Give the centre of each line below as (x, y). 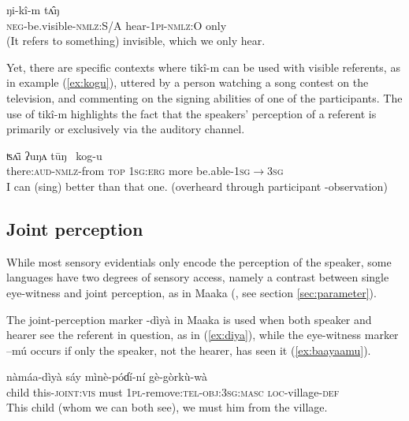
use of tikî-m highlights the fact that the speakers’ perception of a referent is (191, 113)
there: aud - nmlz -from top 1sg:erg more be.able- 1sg (128, 171)
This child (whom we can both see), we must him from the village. (167, 407)
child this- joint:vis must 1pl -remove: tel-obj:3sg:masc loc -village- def (173, 391)
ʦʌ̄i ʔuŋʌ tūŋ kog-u (54, 155)
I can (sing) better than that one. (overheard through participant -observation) (197, 186)
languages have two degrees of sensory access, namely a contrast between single (198, 277)
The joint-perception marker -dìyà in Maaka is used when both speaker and (189, 319)
